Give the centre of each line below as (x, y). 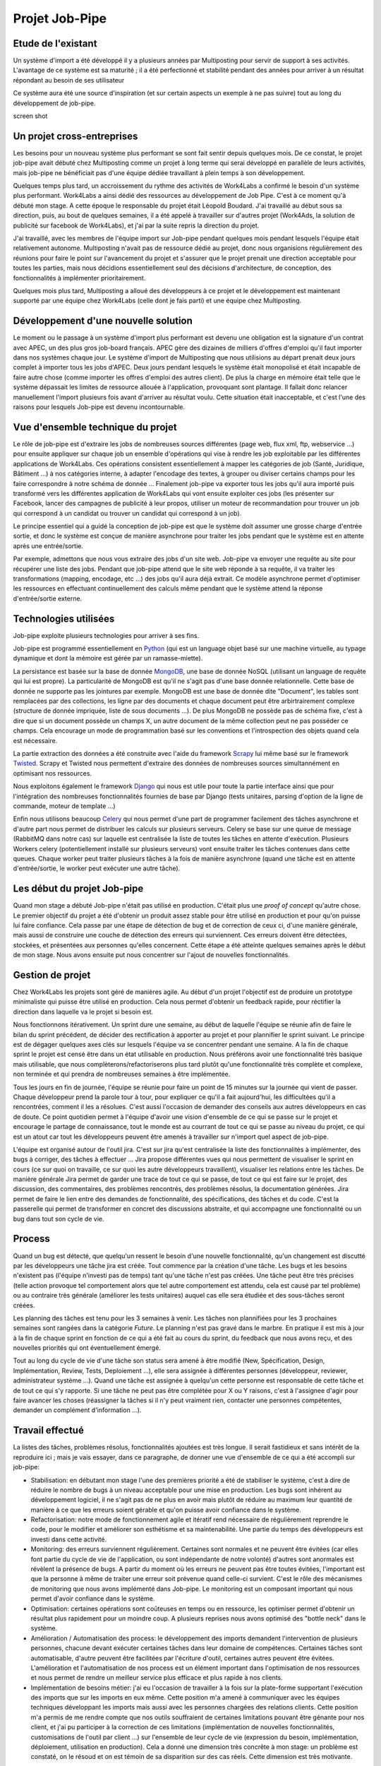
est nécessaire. (35, 740)
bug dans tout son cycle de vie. (59, 1219)
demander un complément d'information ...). (77, 1410)
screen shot (30, 116)
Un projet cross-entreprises (75, 136)
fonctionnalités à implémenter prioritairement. (79, 278)
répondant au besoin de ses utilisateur (69, 80)
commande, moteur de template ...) (64, 806)
